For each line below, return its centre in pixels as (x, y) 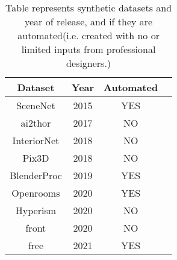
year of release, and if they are (88, 21)
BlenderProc (36, 175)
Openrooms (36, 193)
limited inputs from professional (88, 49)
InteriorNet (36, 140)
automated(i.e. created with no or (88, 35)
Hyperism (36, 210)
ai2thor (36, 123)
